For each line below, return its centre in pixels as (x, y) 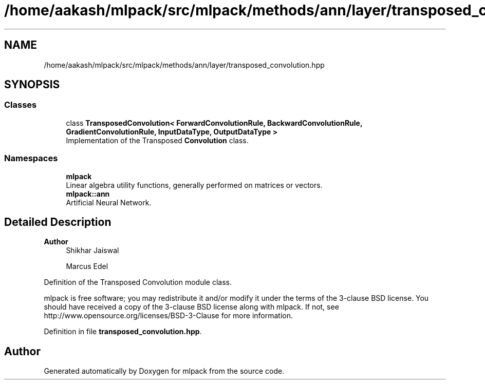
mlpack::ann (88, 194)
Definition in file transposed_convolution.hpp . (123, 332)
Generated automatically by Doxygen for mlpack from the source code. (164, 371)
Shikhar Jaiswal (92, 251)
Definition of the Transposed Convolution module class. (138, 282)
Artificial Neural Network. (109, 202)
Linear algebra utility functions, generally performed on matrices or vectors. (194, 185)
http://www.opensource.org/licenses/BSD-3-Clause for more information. (168, 316)
